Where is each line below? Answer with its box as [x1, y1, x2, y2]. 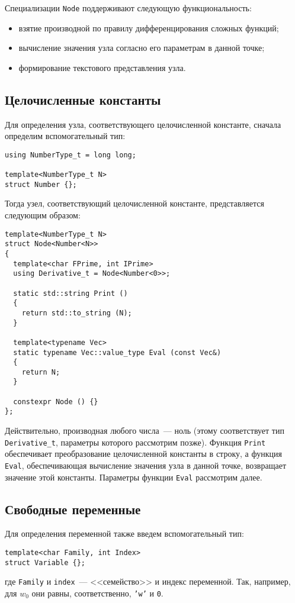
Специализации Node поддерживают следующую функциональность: [5, 2, 252, 14]
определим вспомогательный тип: [5, 130, 126, 142]
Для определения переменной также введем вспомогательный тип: [5, 527, 244, 540]
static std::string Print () [13, 289, 128, 298]
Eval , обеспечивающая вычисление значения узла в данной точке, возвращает [5, 459, 287, 471]
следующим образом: [5, 209, 81, 221]
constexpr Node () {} [13, 397, 98, 406]
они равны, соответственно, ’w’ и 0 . [31, 587, 163, 599]
